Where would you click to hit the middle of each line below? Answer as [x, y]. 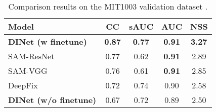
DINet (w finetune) [48, 41]
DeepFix [23, 85]
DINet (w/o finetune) [52, 100]
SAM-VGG [28, 71]
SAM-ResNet [31, 56]
